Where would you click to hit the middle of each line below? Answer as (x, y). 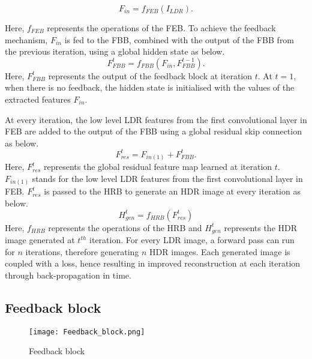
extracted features (38, 99)
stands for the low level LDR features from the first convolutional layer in (167, 178)
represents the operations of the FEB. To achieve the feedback (161, 28)
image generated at (40, 240)
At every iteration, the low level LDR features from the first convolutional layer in (156, 119)
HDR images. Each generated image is (220, 251)
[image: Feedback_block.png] (87, 332)
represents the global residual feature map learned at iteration (158, 167)
